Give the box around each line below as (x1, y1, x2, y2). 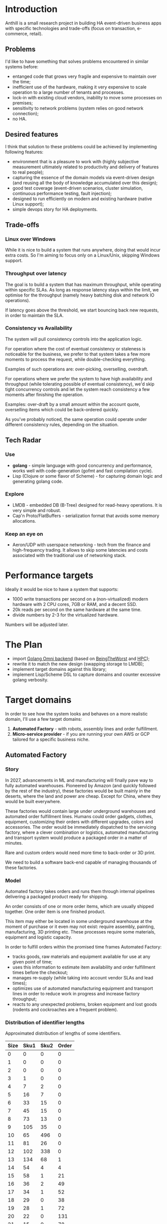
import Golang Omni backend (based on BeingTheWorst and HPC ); (12, 655, 150, 661)
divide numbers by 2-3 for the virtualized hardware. (12, 612, 119, 618)
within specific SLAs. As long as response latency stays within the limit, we (5, 287, 159, 293)
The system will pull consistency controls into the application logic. (5, 336, 143, 342)
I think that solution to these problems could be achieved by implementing (5, 143, 157, 149)
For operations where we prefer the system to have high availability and (5, 375, 153, 381)
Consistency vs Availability (5, 324, 73, 331)
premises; (12, 100, 33, 106)
